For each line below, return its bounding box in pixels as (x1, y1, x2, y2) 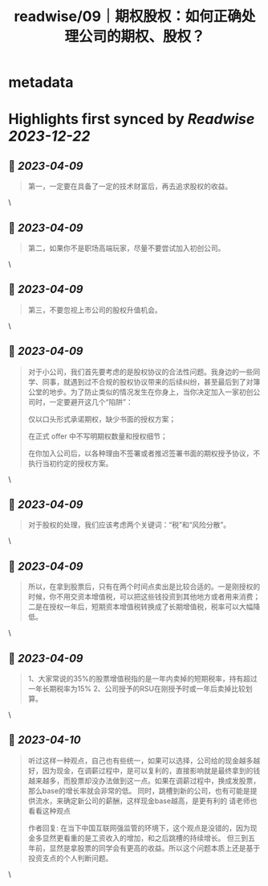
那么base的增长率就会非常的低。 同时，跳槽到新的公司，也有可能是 (27, 785, 250, 795)
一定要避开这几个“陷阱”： (49, 397, 134, 406)
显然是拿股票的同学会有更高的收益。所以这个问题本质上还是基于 (49, 843, 261, 853)
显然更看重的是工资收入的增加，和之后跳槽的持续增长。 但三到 (42, 833, 249, 843)
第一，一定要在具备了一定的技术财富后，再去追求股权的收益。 (27, 182, 233, 192)
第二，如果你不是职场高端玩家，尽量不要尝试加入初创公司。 (27, 243, 225, 253)
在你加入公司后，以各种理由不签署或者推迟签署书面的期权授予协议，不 (27, 448, 261, 458)
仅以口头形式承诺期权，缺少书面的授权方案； (27, 414, 177, 423)
